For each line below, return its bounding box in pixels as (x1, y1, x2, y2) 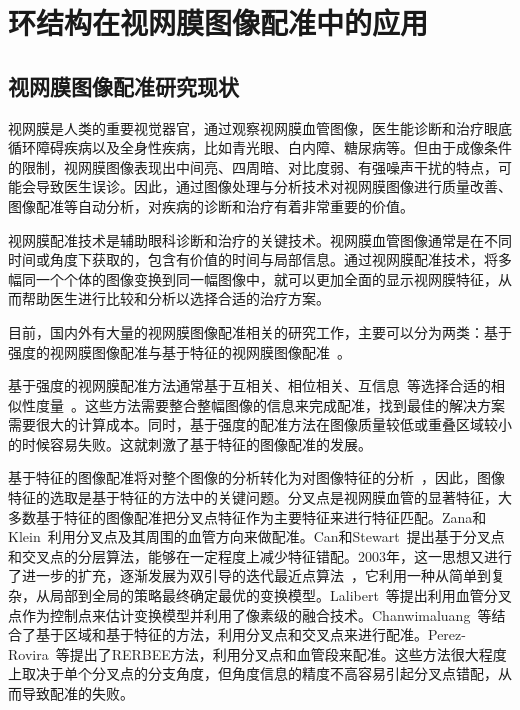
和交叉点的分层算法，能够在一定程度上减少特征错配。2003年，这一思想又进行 (8, 545, 512, 566)
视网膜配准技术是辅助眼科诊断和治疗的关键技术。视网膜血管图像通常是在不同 (8, 229, 512, 250)
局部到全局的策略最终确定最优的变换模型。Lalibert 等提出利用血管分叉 (49, 585, 512, 606)
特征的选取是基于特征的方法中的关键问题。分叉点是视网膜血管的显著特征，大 (8, 487, 512, 508)
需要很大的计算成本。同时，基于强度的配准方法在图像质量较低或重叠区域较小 (8, 414, 512, 435)
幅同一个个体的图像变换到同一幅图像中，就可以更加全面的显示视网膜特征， (8, 268, 498, 289)
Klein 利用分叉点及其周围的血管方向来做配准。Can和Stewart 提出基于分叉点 (8, 526, 505, 547)
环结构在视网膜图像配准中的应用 (8, 2, 429, 43)
